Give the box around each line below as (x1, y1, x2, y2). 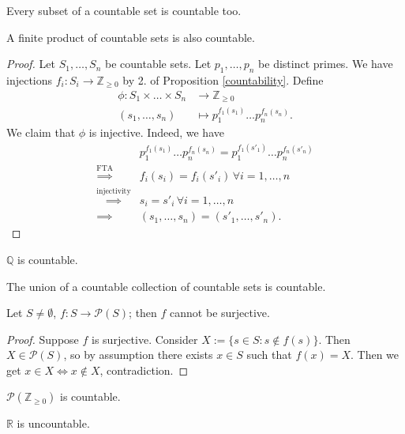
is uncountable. (17, 415, 90, 432)
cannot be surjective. (170, 304, 270, 321)
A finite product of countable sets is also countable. (6, 28, 255, 45)
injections (6, 71, 53, 88)
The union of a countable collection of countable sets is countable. (6, 277, 326, 294)
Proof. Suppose (6, 330, 79, 347)
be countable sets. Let (105, 55, 212, 72)
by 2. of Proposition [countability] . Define (122, 71, 324, 88)
